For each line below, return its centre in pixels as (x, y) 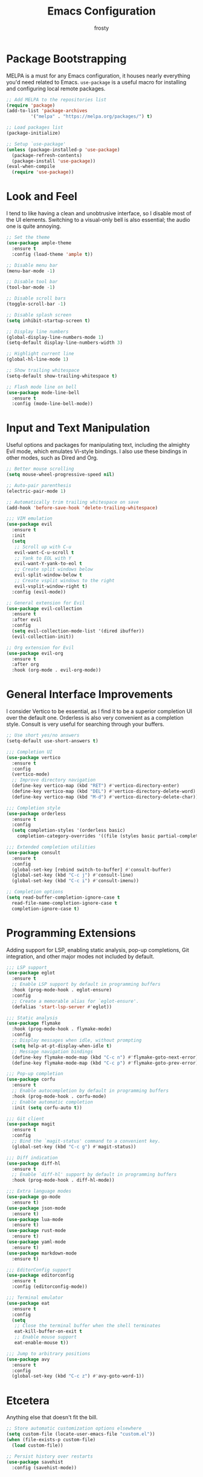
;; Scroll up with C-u (43, 547)
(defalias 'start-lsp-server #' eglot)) (62, 1007)
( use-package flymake (34, 1023)
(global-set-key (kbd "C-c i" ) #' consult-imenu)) (75, 881)
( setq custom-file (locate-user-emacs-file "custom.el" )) (81, 1434)
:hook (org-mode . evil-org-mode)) (56, 670)
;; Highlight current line (40, 354)
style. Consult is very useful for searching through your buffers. (85, 724)
